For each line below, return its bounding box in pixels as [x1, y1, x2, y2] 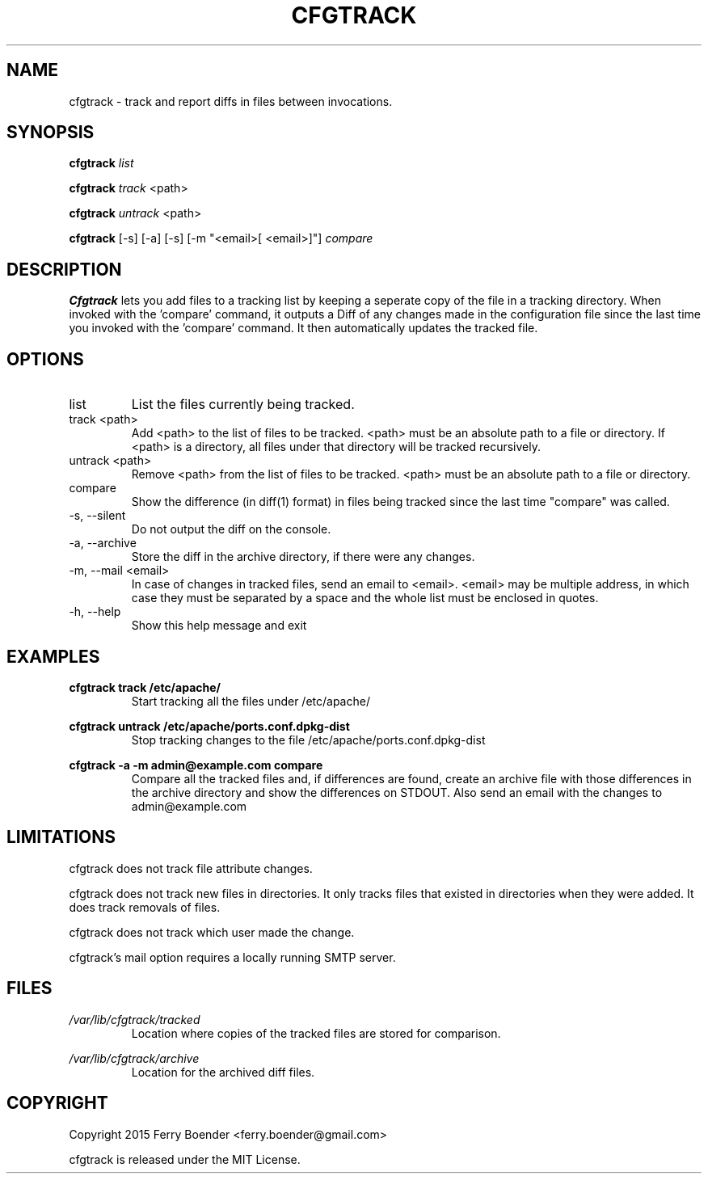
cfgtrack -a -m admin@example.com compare [69, 757, 323, 772]
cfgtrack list [69, 156, 134, 171]
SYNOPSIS [6, 122, 95, 143]
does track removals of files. [69, 900, 221, 914]
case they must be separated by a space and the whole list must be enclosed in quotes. [131, 591, 599, 605]
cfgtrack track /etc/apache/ [69, 680, 221, 694]
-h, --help [69, 605, 121, 619]
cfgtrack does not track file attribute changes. [69, 861, 313, 875]
